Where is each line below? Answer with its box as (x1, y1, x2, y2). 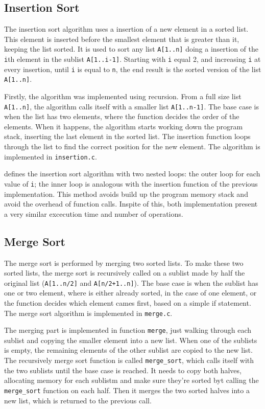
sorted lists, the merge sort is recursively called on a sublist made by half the (4, 267, 245, 278)
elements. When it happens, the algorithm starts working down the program (4, 121, 243, 131)
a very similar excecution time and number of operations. (4, 208, 183, 219)
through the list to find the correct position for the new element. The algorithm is (4, 141, 260, 152)
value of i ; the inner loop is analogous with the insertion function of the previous (4, 178, 258, 189)
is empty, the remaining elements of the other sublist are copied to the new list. (4, 345, 253, 355)
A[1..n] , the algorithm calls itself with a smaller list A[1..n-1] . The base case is (4, 101, 259, 111)
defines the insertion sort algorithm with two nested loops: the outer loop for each (4, 168, 260, 179)
